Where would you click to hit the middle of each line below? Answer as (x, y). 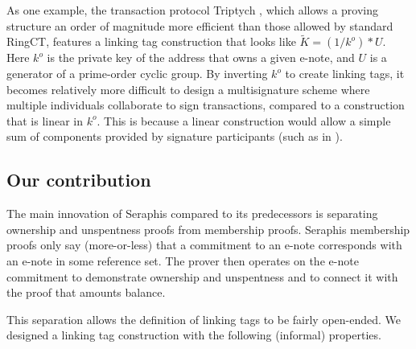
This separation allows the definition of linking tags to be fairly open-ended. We (204, 319)
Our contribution (79, 180)
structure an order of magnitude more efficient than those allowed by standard (200, 25)
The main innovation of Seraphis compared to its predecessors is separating (192, 214)
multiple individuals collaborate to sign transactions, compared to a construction (206, 105)
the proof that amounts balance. (86, 292)
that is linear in (45, 120)
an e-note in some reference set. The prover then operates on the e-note (183, 260)
